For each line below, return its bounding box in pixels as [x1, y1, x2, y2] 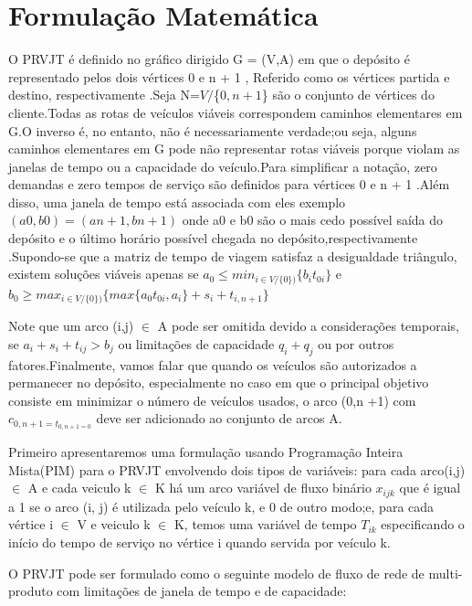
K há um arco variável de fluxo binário [154, 478, 372, 497]
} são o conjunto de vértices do [261, 85, 435, 104]
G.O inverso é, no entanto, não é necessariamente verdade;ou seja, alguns [8, 121, 417, 140]
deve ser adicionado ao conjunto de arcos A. [96, 409, 342, 428]
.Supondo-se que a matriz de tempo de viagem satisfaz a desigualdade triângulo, [8, 246, 457, 265]
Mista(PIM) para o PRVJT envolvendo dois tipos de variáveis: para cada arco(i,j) [8, 460, 466, 479]
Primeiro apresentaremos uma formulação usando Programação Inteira [8, 442, 404, 462]
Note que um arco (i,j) [8, 316, 134, 335]
